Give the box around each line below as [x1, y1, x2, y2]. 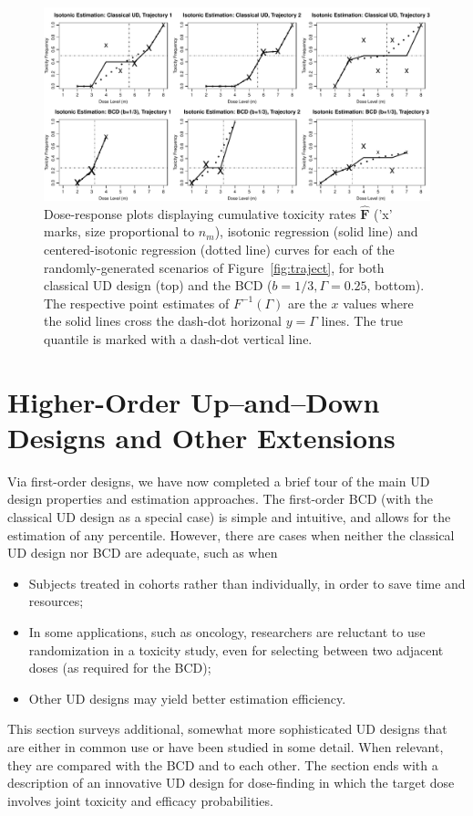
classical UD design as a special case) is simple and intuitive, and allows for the [7, 507, 451, 527]
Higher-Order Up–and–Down [7, 382, 380, 420]
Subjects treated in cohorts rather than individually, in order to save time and [28, 573, 466, 592]
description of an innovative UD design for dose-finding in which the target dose [7, 773, 455, 792]
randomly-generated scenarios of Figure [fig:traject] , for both [44, 257, 385, 277]
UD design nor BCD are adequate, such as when [7, 543, 278, 562]
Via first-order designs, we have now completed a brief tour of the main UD [7, 471, 430, 490]
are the [287, 293, 327, 312]
